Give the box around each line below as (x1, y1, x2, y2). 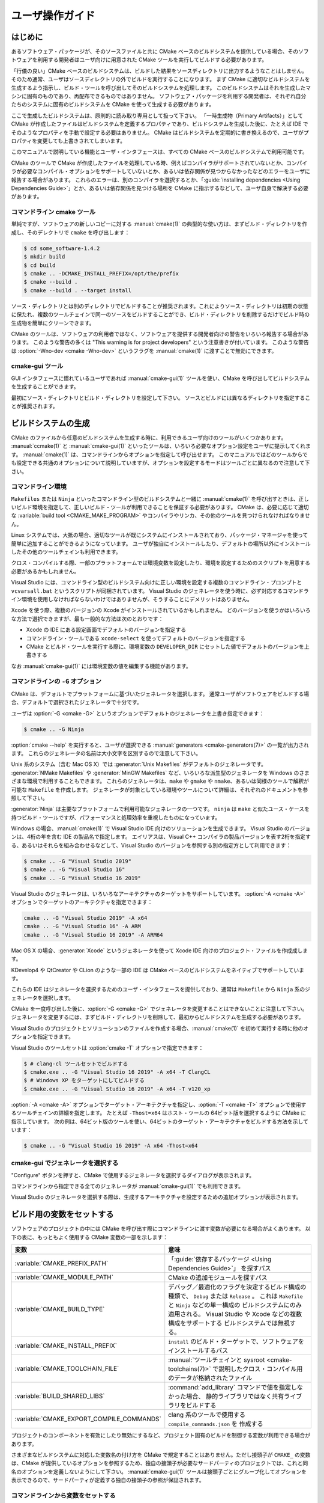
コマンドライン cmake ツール (11, 208, 96, 216)
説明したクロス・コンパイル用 (218, 1365, 303, 1373)
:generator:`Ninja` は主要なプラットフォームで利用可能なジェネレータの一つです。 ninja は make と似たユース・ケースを (11, 806, 310, 813)
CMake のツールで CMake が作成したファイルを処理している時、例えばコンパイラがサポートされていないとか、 (11, 159, 287, 167)
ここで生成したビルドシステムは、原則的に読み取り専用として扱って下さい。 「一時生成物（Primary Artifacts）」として (11, 112, 303, 119)
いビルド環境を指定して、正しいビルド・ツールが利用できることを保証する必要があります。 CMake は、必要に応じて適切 (11, 504, 309, 511)
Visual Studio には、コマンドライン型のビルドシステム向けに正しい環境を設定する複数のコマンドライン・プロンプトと (11, 579, 302, 586)
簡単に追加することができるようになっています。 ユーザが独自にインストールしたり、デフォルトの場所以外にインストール (11, 540, 311, 547)
